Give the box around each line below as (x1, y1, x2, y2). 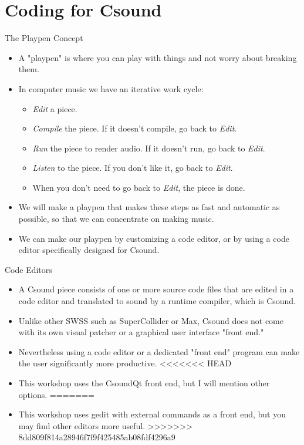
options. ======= (18, 388, 95, 400)
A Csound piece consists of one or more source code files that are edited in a (18, 283, 294, 295)
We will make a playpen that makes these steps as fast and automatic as (18, 201, 280, 213)
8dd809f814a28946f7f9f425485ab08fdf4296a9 (18, 431, 175, 443)
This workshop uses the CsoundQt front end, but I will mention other (18, 377, 270, 389)
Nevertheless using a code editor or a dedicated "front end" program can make (18, 345, 300, 358)
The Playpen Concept (5, 32, 83, 44)
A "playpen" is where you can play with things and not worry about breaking (18, 51, 297, 63)
